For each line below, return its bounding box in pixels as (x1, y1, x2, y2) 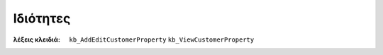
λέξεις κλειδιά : (13, 35, 60, 44)
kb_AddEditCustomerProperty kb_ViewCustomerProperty (69, 35, 255, 44)
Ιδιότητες (13, 11, 71, 26)
